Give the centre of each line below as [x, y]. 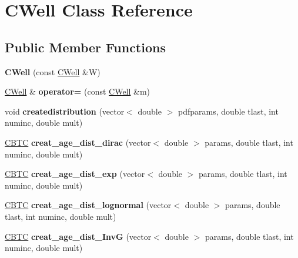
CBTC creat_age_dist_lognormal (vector [88, 205]
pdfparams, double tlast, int [228, 111]
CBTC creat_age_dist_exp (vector [75, 174]
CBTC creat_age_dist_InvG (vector [78, 236]
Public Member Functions [85, 47]
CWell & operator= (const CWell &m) [78, 91]
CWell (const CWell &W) [53, 71]
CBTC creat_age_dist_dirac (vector [78, 142]
